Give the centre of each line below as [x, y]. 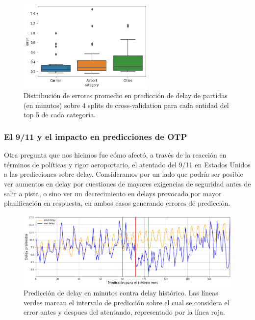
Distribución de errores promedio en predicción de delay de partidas [126, 95]
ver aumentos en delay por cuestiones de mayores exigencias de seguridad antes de [127, 184]
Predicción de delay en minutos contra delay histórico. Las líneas [121, 293]
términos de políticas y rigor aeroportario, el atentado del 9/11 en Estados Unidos [127, 164]
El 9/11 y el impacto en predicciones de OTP [96, 136]
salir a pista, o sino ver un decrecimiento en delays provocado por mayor [113, 193]
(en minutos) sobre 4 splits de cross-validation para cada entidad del [126, 105]
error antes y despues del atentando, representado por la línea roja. [124, 312]
